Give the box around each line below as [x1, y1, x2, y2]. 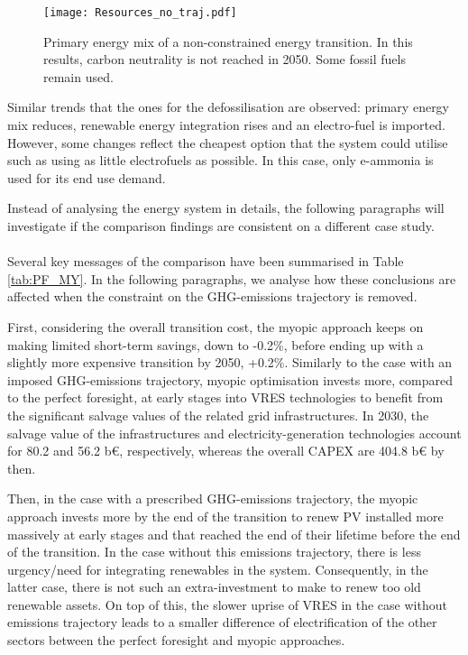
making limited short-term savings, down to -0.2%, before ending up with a [7, 335, 424, 354]
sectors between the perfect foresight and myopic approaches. [7, 631, 345, 650]
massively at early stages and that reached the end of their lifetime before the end [7, 524, 461, 543]
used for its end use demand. [7, 168, 166, 187]
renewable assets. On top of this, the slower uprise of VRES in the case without [7, 595, 447, 613]
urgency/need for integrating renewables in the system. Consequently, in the [7, 559, 428, 578]
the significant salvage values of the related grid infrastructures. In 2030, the [7, 405, 429, 424]
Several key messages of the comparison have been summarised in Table [7, 252, 404, 271]
